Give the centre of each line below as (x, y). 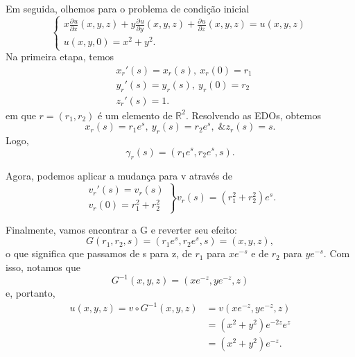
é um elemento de (135, 115)
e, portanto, (31, 293)
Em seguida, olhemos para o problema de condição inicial (128, 8)
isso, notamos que (43, 267)
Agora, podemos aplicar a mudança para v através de (119, 176)
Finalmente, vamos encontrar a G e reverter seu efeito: (121, 229)
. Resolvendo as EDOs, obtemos (253, 115)
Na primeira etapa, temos (60, 56)
